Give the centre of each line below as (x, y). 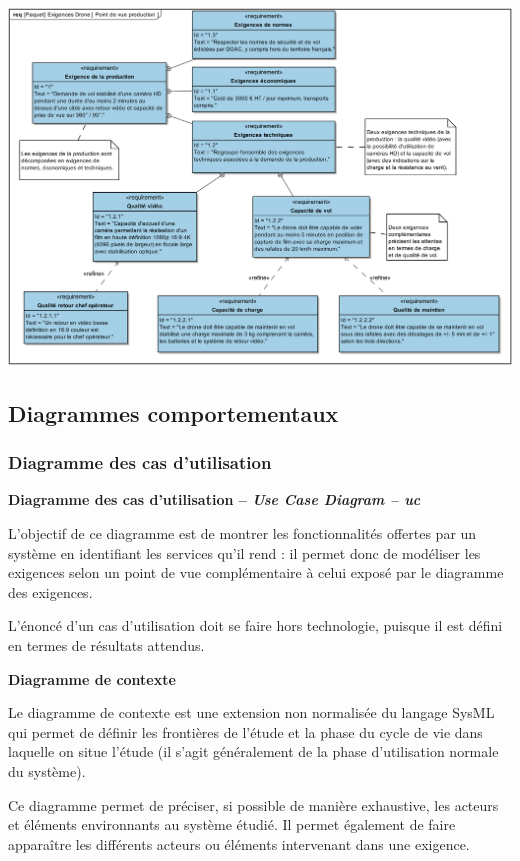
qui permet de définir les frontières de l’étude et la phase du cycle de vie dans (245, 731)
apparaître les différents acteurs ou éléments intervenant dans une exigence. (239, 843)
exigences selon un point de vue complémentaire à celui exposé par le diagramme (256, 572)
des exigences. (50, 591)
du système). (47, 770)
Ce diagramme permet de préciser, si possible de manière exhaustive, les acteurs (253, 804)
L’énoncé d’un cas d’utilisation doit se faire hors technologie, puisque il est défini (255, 625)
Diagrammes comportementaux (173, 412)
